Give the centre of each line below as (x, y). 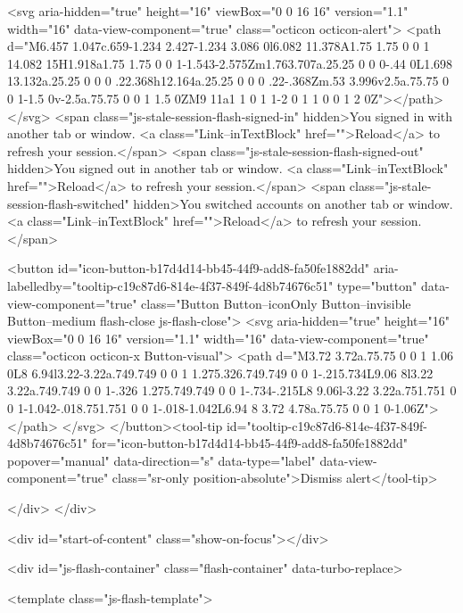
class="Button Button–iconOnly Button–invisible (276, 303)
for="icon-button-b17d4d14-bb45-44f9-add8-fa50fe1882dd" (250, 443)
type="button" (377, 285)
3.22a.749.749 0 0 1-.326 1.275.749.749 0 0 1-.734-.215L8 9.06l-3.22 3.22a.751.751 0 (232, 390)
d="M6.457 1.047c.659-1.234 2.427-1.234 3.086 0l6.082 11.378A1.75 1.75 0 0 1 (219, 46)
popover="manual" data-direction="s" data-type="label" (161, 460)
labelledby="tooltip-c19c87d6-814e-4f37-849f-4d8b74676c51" (170, 285)
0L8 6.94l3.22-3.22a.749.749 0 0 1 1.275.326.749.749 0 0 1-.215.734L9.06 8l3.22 (220, 373)
